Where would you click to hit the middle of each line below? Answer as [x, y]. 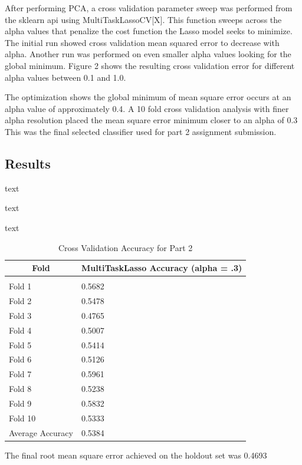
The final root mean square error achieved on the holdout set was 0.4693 [136, 455]
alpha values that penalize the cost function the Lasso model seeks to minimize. [149, 31]
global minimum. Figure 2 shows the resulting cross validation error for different [150, 65]
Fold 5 [20, 344]
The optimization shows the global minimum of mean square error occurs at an [148, 97]
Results [28, 163]
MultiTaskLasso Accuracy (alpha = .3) [162, 268]
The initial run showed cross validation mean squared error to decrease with [142, 42]
